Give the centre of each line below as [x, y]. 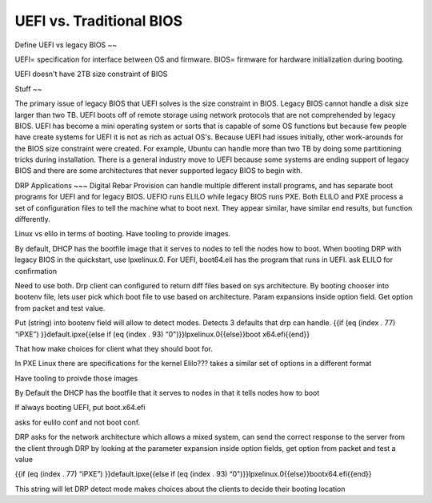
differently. [33, 219]
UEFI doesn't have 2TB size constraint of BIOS [91, 74]
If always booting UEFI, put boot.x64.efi [80, 408]
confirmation [36, 271]
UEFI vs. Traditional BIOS [99, 21]
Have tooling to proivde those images [76, 378]
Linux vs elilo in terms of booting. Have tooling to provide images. [123, 234]
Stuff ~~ [29, 89]
